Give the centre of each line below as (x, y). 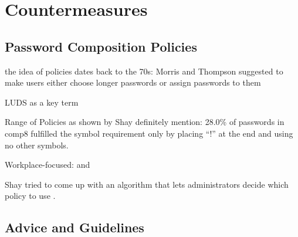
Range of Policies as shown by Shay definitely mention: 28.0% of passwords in (145, 122)
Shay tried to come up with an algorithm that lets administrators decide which (147, 184)
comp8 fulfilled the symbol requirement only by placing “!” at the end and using (149, 133)
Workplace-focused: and (48, 165)
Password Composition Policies (101, 46)
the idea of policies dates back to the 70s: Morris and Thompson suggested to (144, 71)
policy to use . (30, 196)
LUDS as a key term (42, 102)
